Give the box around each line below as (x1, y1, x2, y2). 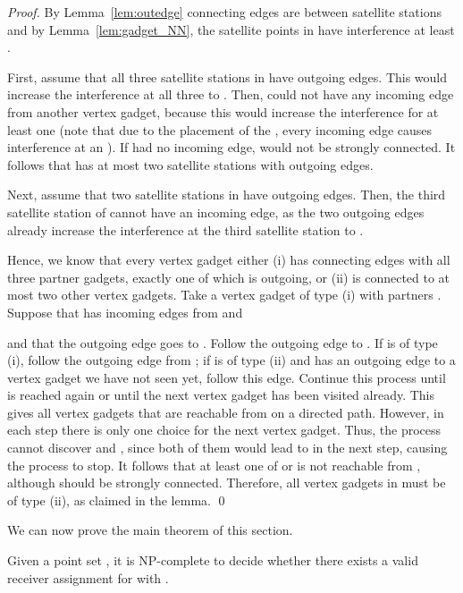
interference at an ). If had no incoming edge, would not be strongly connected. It (7, 138, 456, 157)
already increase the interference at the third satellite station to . (7, 220, 364, 239)
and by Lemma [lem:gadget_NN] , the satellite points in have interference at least (7, 20, 455, 38)
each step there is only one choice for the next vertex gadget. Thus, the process (7, 420, 442, 439)
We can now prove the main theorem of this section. (7, 521, 293, 539)
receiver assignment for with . (7, 568, 169, 587)
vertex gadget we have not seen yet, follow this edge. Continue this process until (7, 368, 446, 386)
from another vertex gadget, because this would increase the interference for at (7, 102, 439, 121)
